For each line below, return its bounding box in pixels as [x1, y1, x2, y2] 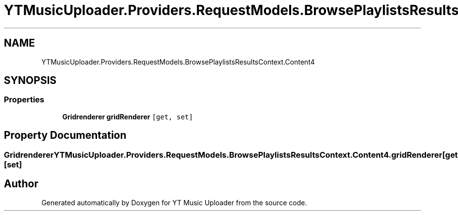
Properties [4, 95, 45, 105]
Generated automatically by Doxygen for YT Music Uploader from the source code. [41, 198, 307, 207]
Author [4, 178, 38, 190]
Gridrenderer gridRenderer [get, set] [62, 112, 193, 121]
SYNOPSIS [4, 74, 57, 87]
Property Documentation [4, 129, 127, 142]
